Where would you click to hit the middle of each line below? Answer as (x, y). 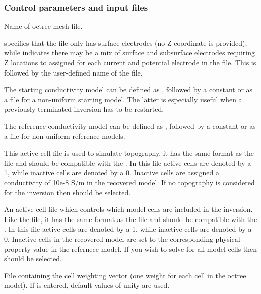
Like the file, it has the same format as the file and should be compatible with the (131, 219)
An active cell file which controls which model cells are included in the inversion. (128, 209)
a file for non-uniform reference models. (65, 136)
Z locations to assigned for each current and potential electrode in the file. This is (130, 62)
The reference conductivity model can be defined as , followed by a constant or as (130, 126)
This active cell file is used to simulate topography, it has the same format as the (129, 153)
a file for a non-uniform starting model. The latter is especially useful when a (123, 99)
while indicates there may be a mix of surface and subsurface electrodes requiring (129, 53)
